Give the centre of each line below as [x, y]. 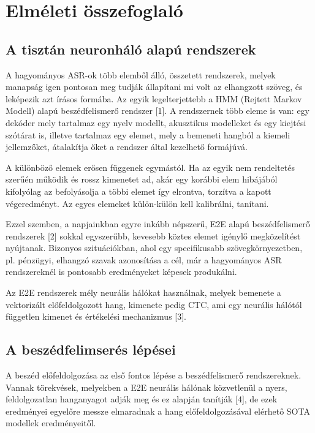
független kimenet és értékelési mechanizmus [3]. [96, 316]
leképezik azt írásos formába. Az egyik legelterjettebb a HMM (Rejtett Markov [154, 98]
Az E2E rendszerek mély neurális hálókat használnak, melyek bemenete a [143, 292]
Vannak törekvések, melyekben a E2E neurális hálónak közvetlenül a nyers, [146, 387]
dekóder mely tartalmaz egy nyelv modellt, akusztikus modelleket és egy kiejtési [156, 122]
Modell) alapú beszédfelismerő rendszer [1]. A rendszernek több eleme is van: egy [157, 111]
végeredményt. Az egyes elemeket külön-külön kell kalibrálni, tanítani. [137, 203]
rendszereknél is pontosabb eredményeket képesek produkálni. [121, 272]
